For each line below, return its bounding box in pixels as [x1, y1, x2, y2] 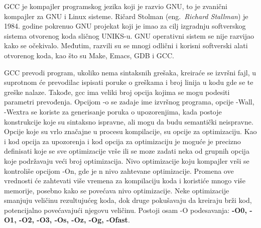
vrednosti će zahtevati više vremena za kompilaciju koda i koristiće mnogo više [4, 175, 246, 186]
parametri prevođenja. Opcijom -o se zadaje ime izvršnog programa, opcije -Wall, [4, 96, 254, 107]
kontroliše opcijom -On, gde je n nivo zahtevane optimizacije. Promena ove [4, 165, 234, 176]
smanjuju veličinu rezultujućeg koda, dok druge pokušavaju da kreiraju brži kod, [4, 195, 252, 205]
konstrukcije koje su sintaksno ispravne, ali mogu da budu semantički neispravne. [4, 116, 253, 127]
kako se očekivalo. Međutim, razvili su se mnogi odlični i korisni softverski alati [4, 40, 248, 51]
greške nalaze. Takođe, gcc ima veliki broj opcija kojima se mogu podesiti [4, 86, 230, 97]
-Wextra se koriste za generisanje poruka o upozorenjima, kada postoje [4, 106, 222, 117]
